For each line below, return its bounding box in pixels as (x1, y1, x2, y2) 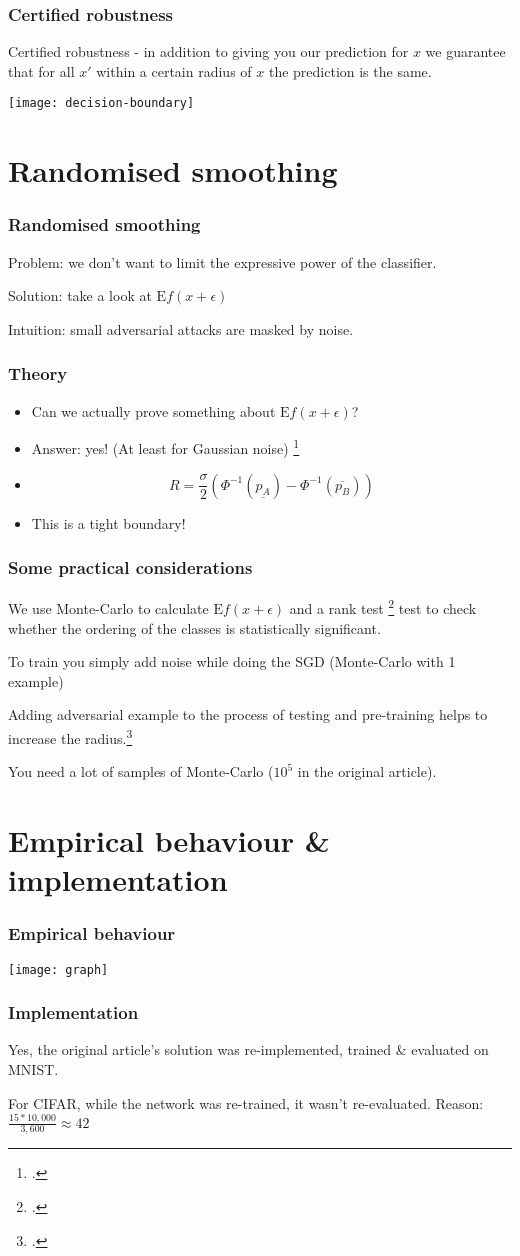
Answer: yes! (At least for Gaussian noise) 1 (31, 435, 300, 458)
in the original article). (297, 761, 437, 782)
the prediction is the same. (268, 60, 432, 81)
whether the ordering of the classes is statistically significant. (8, 617, 381, 638)
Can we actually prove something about (31, 400, 276, 421)
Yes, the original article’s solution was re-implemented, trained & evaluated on (8, 1039, 489, 1060)
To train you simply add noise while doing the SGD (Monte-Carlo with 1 (8, 651, 456, 672)
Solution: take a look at (8, 285, 152, 306)
